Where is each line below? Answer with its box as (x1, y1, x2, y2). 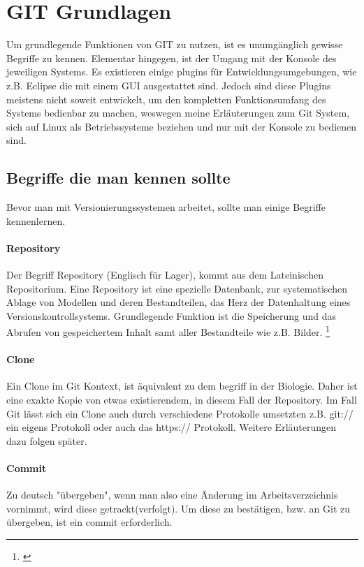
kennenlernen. (6, 213, 66, 228)
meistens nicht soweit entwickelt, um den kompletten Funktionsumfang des (6, 91, 326, 106)
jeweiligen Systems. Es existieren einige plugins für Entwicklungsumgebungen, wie (6, 64, 357, 79)
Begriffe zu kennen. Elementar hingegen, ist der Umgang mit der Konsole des (6, 50, 337, 65)
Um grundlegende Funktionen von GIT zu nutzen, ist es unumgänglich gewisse (6, 37, 343, 52)
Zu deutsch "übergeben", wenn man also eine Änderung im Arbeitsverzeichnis (6, 487, 338, 502)
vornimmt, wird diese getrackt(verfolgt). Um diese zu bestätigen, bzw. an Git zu (6, 501, 351, 515)
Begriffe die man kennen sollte (6, 167, 231, 189)
